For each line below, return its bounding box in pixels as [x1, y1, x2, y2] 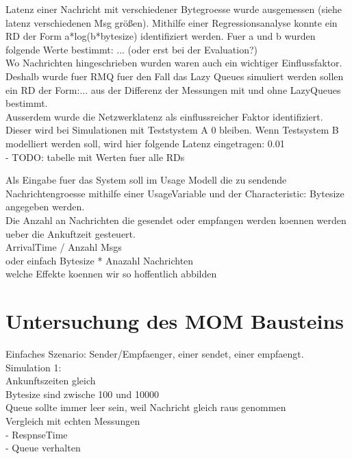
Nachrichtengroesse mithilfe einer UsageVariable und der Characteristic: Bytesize [5, 186, 344, 200]
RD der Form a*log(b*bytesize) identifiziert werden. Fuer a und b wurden [5, 29, 316, 43]
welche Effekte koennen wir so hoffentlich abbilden [5, 266, 217, 281]
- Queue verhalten [5, 441, 81, 455]
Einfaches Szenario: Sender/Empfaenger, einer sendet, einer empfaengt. [5, 347, 304, 360]
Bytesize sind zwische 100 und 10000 [5, 386, 159, 401]
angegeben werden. [5, 199, 85, 214]
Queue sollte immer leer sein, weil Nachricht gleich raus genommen [5, 400, 286, 414]
